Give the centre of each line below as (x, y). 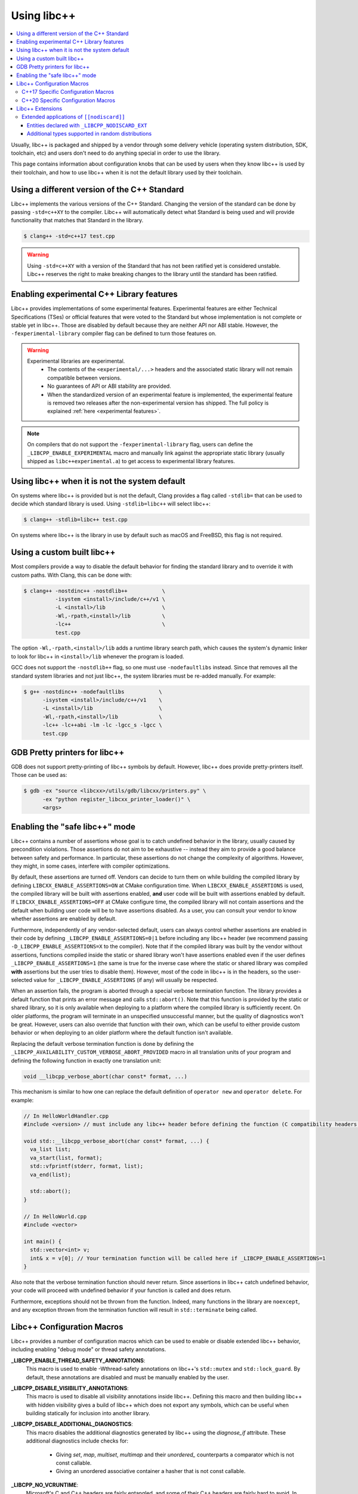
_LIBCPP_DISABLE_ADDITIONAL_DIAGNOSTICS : (72, 1424)
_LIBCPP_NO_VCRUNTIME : (45, 1484)
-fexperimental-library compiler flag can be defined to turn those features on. (114, 333)
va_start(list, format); (66, 1158)
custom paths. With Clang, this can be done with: (72, 575)
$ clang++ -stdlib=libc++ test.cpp (75, 520)
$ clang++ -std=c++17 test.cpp (70, 236)
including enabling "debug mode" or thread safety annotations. (89, 1349)
